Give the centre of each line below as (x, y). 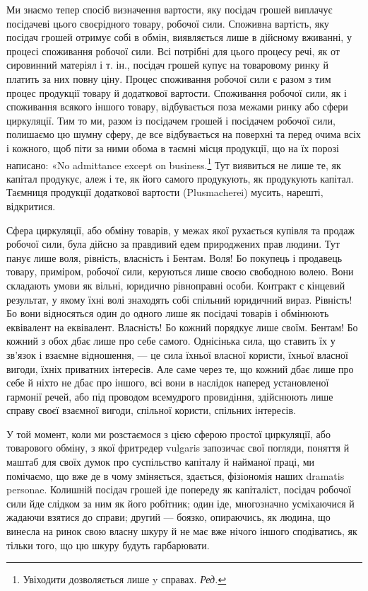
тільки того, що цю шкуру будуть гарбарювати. (108, 545)
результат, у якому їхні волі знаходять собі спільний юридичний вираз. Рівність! (179, 299)
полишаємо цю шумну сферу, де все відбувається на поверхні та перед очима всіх (184, 134)
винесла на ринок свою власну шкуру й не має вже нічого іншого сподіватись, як (182, 531)
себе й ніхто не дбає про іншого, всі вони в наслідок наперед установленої (168, 383)
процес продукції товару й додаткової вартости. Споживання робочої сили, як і (177, 92)
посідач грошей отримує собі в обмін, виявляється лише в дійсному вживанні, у (179, 37)
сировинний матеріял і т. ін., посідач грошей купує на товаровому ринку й (167, 65)
